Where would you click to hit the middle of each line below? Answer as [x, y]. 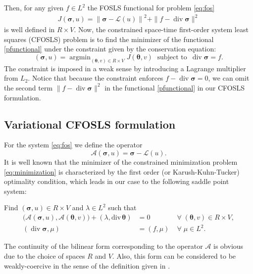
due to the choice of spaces [45, 256]
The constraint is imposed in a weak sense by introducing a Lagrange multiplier [125, 68]
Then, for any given [34, 7]
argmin [80, 57]
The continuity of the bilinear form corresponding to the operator [103, 246]
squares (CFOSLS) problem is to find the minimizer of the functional [109, 39]
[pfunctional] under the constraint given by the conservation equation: [110, 49]
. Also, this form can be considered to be [174, 256]
